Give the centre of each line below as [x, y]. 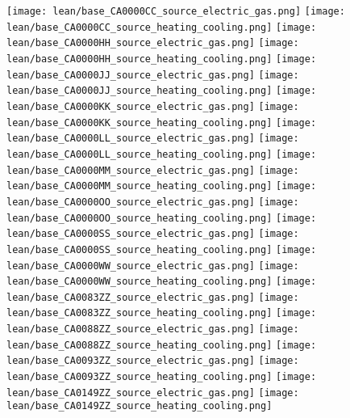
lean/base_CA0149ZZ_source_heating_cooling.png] [140, 406]
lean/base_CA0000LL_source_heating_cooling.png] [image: [162, 154]
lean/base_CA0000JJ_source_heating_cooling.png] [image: [162, 91]
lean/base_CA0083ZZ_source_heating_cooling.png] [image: [162, 313]
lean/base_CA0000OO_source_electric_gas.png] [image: [153, 202]
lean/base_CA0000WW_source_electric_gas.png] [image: [153, 266]
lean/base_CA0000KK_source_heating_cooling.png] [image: [162, 122]
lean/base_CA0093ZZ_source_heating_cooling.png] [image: [162, 377]
